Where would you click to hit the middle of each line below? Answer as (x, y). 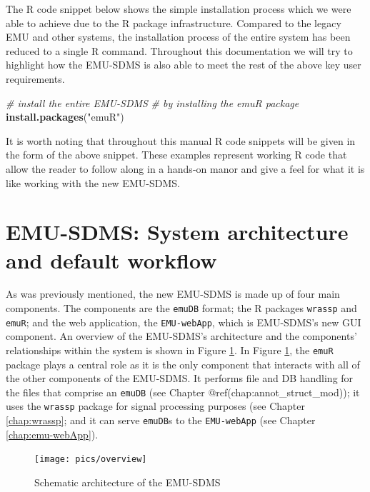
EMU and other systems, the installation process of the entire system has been (178, 37)
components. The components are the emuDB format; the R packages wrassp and (181, 308)
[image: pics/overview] (91, 460)
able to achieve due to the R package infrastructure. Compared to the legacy (174, 22)
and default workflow (111, 260)
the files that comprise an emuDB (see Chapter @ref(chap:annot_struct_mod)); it (183, 392)
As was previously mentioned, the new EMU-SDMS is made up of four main (173, 294)
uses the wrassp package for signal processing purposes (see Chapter (155, 406)
